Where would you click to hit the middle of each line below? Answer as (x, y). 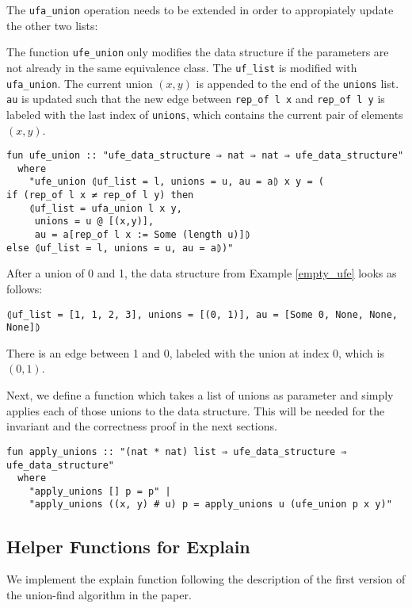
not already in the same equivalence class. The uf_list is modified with (182, 67)
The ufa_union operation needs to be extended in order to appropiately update (200, 10)
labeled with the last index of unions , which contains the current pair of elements (205, 114)
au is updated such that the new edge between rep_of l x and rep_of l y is (196, 99)
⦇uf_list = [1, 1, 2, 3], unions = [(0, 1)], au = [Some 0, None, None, (202, 314)
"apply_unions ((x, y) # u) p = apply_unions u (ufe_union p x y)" (210, 505)
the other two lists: (52, 25)
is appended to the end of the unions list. (298, 83)
